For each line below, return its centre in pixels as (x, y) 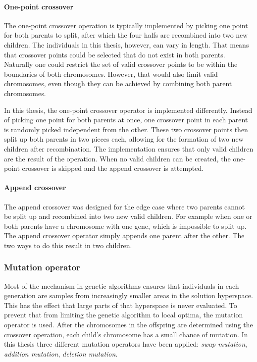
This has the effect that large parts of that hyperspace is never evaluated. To (121, 305)
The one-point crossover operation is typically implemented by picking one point (126, 25)
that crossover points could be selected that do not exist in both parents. (115, 54)
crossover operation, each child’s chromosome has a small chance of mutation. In (126, 334)
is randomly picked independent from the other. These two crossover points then (126, 129)
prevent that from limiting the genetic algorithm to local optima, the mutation (124, 315)
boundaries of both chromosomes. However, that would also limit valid (111, 74)
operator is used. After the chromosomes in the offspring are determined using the (128, 325)
